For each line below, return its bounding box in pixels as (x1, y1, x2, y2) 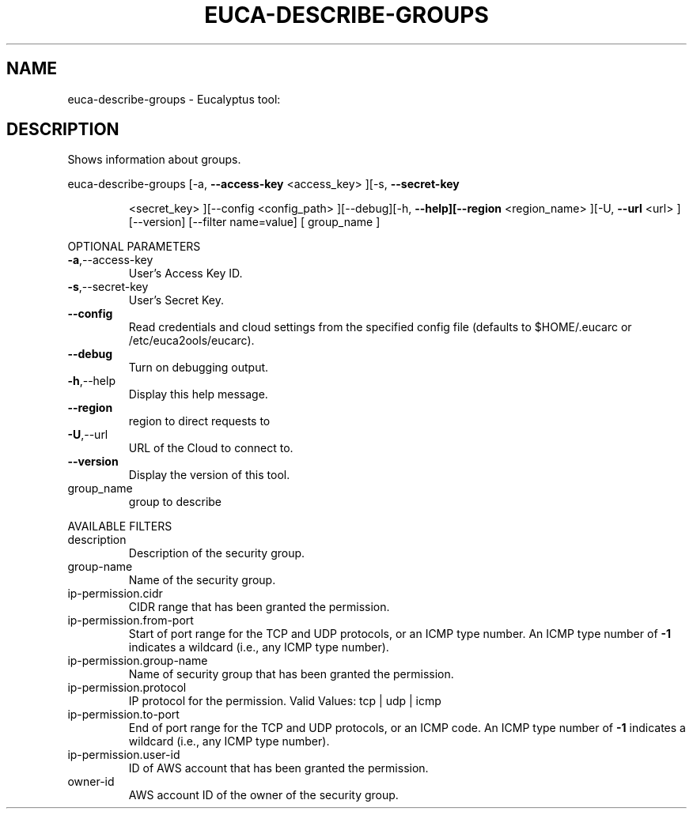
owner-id (67, 775, 115, 789)
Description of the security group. (128, 546, 305, 560)
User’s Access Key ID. (128, 266, 243, 281)
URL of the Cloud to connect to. (128, 441, 293, 455)
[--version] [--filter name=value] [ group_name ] (128, 215, 381, 229)
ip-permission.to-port (67, 707, 180, 722)
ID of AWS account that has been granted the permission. (128, 761, 429, 775)
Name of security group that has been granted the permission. (128, 667, 454, 681)
